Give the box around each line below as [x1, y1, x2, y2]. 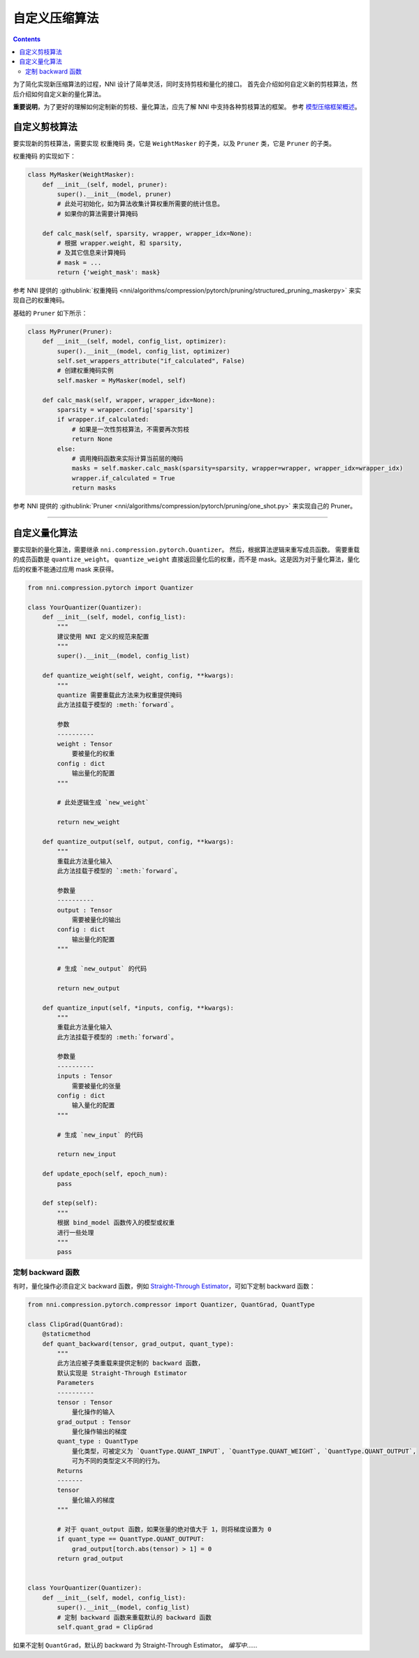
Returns [57, 1467, 84, 1474]
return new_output [57, 984, 120, 992]
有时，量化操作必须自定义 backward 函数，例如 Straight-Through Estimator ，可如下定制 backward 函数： [13, 1282, 316, 1291]
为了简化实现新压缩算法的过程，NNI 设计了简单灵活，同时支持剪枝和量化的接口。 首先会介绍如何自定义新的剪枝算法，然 [13, 80, 358, 89]
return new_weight [57, 818, 120, 827]
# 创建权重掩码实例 [57, 367, 114, 375]
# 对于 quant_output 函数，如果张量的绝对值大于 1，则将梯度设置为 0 [57, 1525, 272, 1533]
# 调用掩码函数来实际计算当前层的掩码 [71, 454, 184, 462]
